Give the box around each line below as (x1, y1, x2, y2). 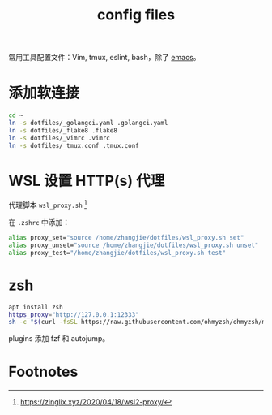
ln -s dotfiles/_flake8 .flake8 (8, 126, 117, 135)
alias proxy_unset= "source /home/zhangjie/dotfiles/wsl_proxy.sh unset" (8, 241, 259, 249)
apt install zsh (8, 303, 63, 311)
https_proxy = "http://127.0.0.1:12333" (8, 310, 139, 318)
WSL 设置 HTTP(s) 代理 (8, 171, 165, 190)
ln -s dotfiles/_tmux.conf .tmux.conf (8, 141, 139, 149)
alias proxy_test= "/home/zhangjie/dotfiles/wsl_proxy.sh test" (8, 249, 227, 257)
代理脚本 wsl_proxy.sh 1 (8, 199, 87, 210)
